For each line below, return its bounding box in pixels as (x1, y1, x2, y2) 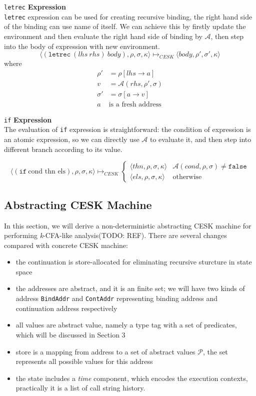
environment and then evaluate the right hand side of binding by (4, 30, 202, 41)
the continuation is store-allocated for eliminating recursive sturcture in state (15, 256, 252, 267)
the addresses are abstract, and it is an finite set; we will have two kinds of (15, 283, 245, 293)
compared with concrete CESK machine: (4, 239, 128, 250)
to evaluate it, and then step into (149, 134, 251, 144)
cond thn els (28, 168, 66, 175)
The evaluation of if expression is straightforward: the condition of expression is (4, 124, 251, 134)
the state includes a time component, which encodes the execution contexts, (15, 372, 248, 383)
